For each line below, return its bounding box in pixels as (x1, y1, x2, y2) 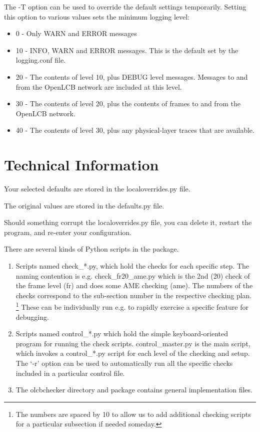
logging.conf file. (15, 55, 65, 65)
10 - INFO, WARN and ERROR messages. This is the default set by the (15, 45, 238, 55)
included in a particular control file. (15, 367, 125, 378)
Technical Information (4, 154, 159, 175)
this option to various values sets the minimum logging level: (4, 11, 190, 22)
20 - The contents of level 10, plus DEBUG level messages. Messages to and (15, 71, 248, 82)
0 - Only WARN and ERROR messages (15, 28, 137, 39)
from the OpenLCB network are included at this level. (15, 81, 182, 92)
